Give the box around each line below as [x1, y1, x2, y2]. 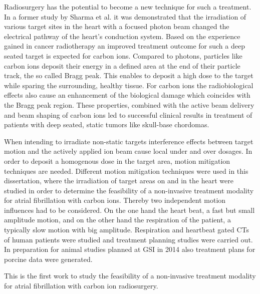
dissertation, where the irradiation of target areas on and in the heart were [4, 175, 233, 186]
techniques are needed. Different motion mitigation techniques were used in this [4, 165, 248, 176]
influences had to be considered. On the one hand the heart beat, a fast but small [4, 204, 255, 215]
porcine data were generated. [4, 253, 93, 264]
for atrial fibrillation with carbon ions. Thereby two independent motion [4, 195, 226, 205]
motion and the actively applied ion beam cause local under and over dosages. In [4, 146, 252, 156]
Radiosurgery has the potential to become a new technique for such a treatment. [4, 2, 251, 12]
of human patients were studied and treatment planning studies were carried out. [4, 234, 253, 244]
